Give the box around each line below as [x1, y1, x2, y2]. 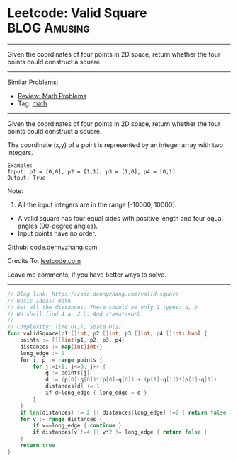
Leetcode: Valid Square [7, 5, 147, 21]
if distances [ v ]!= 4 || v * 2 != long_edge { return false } [33, 429, 208, 436]
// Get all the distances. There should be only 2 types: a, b [7, 304, 198, 311]
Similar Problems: [7, 78, 59, 86]
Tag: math [17, 99, 47, 108]
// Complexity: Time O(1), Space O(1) [7, 323, 122, 330]
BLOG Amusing [7, 20, 90, 36]
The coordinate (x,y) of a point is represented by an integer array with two [7, 140, 224, 149]
